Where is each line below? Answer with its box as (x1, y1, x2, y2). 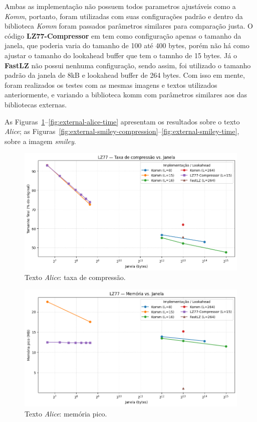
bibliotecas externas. (5, 99, 67, 109)
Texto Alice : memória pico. (25, 408, 107, 418)
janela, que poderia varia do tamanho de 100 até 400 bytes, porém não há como (5, 40, 249, 51)
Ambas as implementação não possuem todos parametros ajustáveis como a (5, 1, 236, 11)
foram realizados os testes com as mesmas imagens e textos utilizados (5, 79, 217, 90)
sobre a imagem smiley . (5, 135, 76, 146)
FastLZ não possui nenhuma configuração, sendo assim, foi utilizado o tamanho (5, 60, 251, 70)
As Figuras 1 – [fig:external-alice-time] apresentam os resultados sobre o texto (5, 116, 240, 126)
